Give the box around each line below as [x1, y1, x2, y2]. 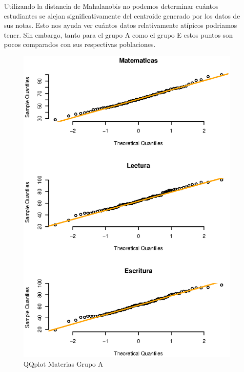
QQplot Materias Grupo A [23, 359, 103, 369]
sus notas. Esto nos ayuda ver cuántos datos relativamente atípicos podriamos [4, 20, 237, 30]
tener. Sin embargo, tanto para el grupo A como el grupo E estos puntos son [4, 29, 233, 40]
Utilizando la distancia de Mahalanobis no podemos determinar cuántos [4, 1, 219, 11]
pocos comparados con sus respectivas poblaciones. [4, 39, 156, 49]
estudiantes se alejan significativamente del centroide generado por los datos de [4, 10, 240, 21]
